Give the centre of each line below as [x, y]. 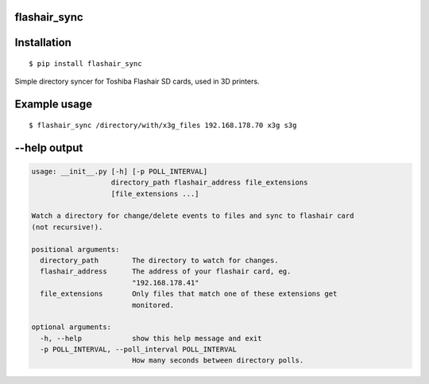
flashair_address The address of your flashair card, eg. [166, 272]
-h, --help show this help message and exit [151, 338]
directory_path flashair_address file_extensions [209, 182]
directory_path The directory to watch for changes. [159, 260]
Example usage [54, 105]
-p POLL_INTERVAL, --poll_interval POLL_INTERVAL [139, 349]
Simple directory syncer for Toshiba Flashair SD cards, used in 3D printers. [137, 81]
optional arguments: [71, 327]
